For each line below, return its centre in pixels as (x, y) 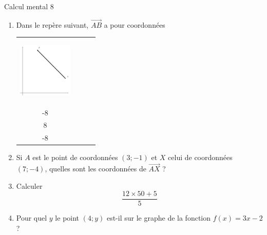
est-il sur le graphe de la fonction (159, 218)
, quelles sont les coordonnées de (96, 169)
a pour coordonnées (135, 24)
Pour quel (32, 218)
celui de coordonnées (200, 157)
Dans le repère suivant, (52, 24)
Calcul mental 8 (29, 6)
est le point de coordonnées (75, 157)
